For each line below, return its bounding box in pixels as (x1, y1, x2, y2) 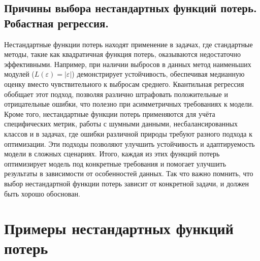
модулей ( (4, 69, 35, 79)
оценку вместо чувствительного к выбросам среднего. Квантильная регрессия (4, 78, 244, 89)
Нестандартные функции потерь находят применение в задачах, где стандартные (4, 39, 253, 49)
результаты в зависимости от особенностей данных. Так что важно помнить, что (4, 168, 253, 179)
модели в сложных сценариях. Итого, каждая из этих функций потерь (4, 148, 220, 159)
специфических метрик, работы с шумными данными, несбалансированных (4, 118, 238, 129)
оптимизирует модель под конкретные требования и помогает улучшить (4, 158, 226, 169)
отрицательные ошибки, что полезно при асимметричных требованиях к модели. (4, 99, 254, 109)
